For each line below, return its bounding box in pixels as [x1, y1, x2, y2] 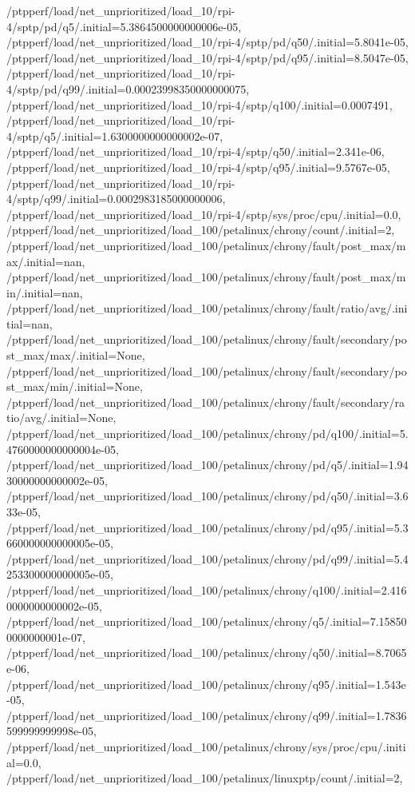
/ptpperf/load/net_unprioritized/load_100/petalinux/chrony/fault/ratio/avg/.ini [6, 300, 408, 316]
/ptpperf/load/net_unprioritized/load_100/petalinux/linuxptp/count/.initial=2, [6, 770, 403, 786]
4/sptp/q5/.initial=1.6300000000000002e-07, [6, 127, 223, 144]
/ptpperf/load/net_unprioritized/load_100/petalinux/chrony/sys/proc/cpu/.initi [6, 738, 406, 754]
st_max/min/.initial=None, [6, 378, 143, 395]
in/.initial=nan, [6, 284, 83, 300]
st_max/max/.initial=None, [6, 347, 145, 364]
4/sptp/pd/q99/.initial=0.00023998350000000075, [6, 80, 250, 97]
